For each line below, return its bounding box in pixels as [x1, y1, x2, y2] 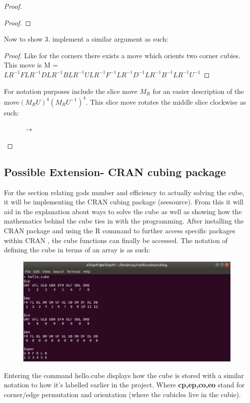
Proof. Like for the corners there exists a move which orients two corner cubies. [4, 50, 241, 60]
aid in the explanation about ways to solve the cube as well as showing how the [4, 206, 242, 216]
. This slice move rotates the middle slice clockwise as [85, 96, 246, 107]
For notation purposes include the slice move [4, 86, 138, 96]
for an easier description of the [152, 86, 244, 96]
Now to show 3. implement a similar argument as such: [4, 34, 168, 44]
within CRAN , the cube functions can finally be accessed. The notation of [4, 235, 228, 245]
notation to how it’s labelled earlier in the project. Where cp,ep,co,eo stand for [4, 380, 245, 390]
